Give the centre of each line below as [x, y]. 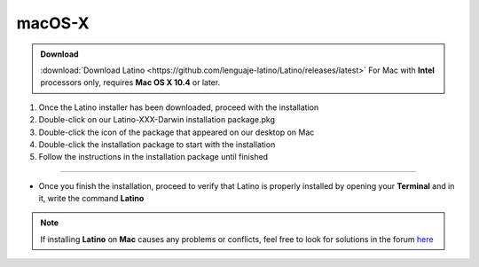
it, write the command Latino [91, 199]
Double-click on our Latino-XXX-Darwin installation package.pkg [157, 120]
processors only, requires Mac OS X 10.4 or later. [130, 82]
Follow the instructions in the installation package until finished [153, 157]
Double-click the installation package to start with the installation [157, 144]
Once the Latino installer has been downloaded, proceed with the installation [179, 107]
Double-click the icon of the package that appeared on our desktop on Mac [177, 132]
